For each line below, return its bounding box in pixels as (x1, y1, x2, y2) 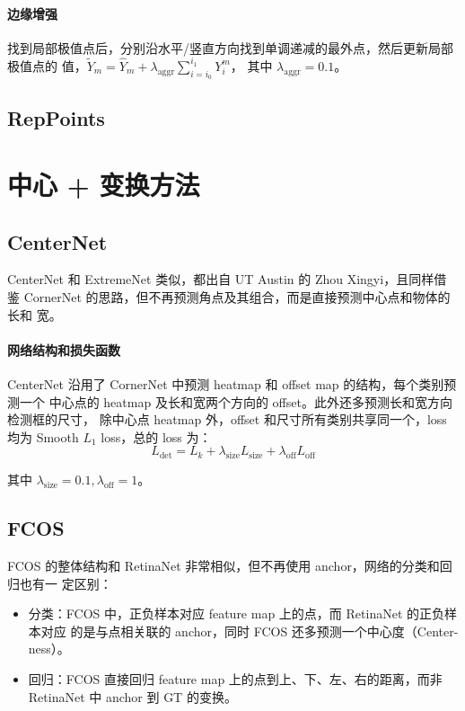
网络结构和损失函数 (7, 340, 120, 359)
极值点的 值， (7, 56, 87, 75)
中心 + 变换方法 (7, 166, 200, 203)
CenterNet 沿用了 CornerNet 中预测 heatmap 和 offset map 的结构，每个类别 (7, 375, 444, 394)
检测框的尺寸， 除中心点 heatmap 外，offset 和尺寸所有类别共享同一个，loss (7, 410, 447, 429)
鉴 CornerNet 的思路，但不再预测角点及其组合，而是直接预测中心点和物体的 (7, 288, 451, 307)
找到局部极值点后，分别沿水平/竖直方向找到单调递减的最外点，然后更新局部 (7, 38, 453, 57)
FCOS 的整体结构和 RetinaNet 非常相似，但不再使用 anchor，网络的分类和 (7, 556, 440, 574)
